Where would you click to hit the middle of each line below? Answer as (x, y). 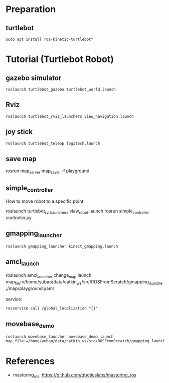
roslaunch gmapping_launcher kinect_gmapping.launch (62, 247)
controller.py (19, 218)
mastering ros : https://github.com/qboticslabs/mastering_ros (75, 376)
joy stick (19, 132)
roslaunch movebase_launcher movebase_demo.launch (60, 337)
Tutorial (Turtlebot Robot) (60, 59)
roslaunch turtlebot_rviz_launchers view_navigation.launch (70, 116)
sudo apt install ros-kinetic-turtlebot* (50, 39)
